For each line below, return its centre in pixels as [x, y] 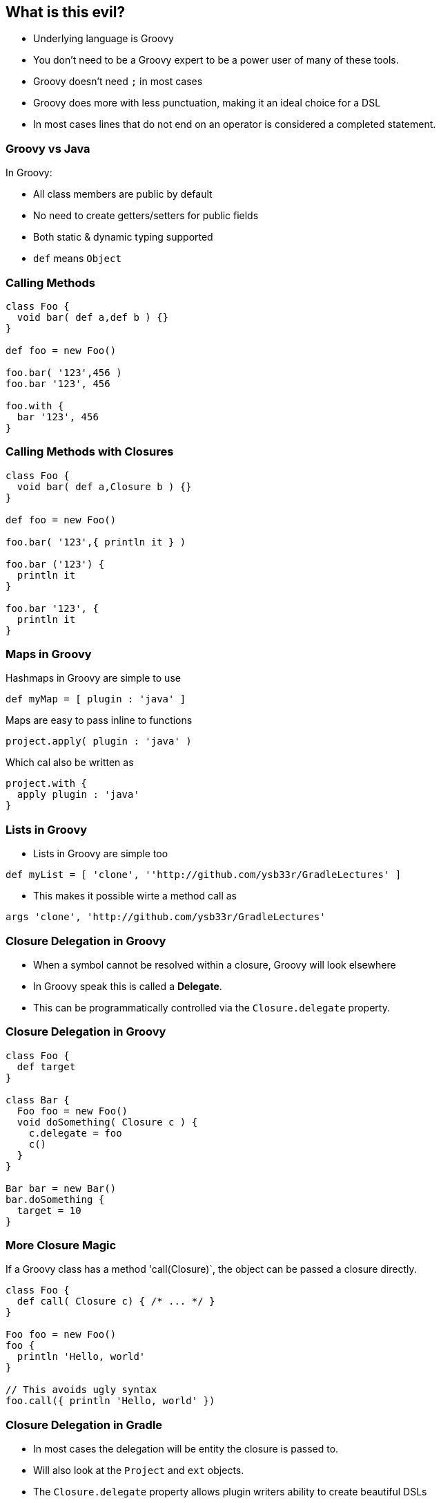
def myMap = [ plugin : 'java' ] [96, 699]
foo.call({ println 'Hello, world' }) [110, 1401]
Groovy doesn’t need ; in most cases [118, 82]
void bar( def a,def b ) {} [93, 317]
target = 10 [49, 1210]
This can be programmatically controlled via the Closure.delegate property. [212, 1007]
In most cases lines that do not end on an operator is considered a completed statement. [235, 124]
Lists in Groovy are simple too [101, 854]
